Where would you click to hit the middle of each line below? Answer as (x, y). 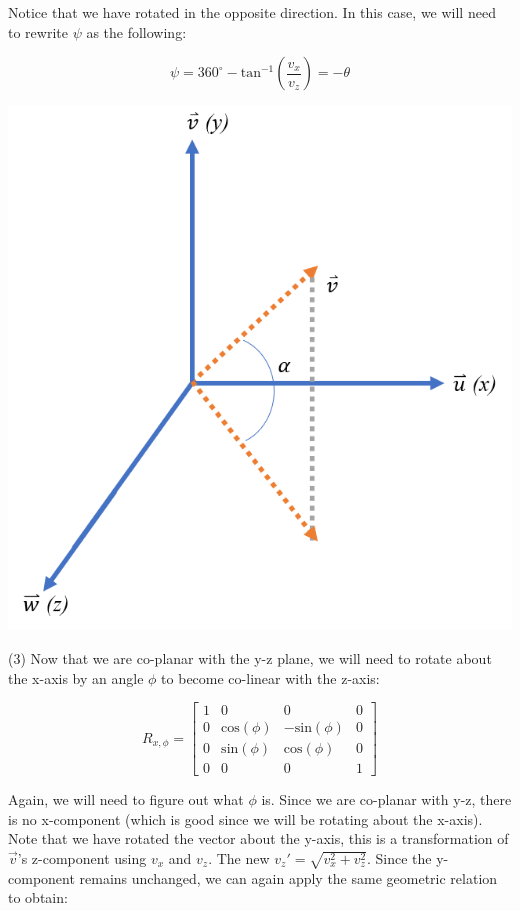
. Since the (399, 858)
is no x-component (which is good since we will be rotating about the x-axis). (245, 818)
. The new (239, 858)
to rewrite (38, 31)
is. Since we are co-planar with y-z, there (386, 799)
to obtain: (38, 897)
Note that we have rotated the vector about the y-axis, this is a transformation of (258, 838)
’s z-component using (82, 858)
